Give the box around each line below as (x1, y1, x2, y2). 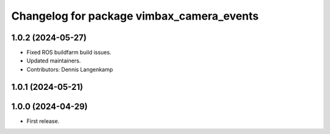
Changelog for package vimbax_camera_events (11, 9, 259, 23)
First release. (26, 117, 60, 125)
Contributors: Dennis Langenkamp (26, 65, 113, 73)
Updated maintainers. (26, 57, 81, 64)
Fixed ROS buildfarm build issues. (26, 49, 112, 56)
